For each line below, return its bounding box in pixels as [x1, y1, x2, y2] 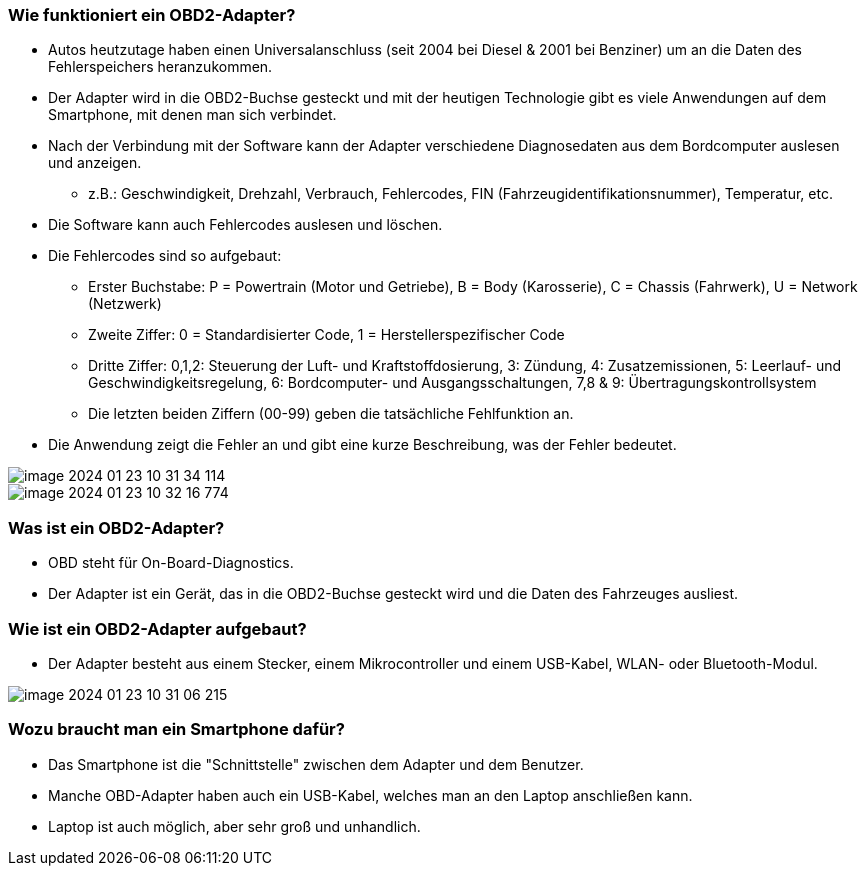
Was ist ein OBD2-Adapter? [8, 517, 225, 538]
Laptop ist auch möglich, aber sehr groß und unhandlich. [48, 817, 421, 835]
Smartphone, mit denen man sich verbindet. [48, 106, 337, 124]
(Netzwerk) [88, 295, 162, 313]
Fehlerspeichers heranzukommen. [48, 58, 273, 76]
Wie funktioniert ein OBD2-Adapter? [8, 5, 296, 25]
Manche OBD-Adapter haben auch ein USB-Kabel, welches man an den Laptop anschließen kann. [48, 786, 693, 804]
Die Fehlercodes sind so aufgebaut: [48, 247, 282, 265]
